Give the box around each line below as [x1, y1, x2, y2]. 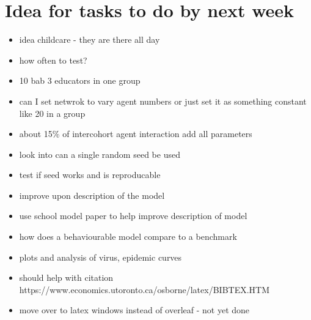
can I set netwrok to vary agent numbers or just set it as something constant [19, 94, 307, 107]
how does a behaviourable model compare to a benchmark [19, 230, 237, 243]
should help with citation [19, 271, 114, 284]
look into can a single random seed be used [19, 147, 180, 160]
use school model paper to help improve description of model [19, 209, 247, 222]
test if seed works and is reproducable [19, 168, 161, 181]
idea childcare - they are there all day [19, 33, 160, 46]
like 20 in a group [19, 106, 86, 119]
